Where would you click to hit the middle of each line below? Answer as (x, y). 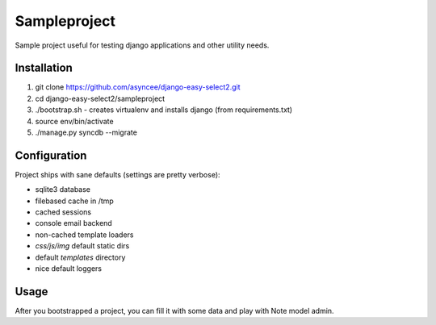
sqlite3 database (63, 190)
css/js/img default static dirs (82, 246)
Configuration (51, 155)
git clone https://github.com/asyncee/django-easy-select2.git (138, 87)
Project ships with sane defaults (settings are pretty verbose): (118, 174)
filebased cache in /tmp (75, 201)
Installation (44, 68)
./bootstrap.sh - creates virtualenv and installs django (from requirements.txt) (164, 110)
